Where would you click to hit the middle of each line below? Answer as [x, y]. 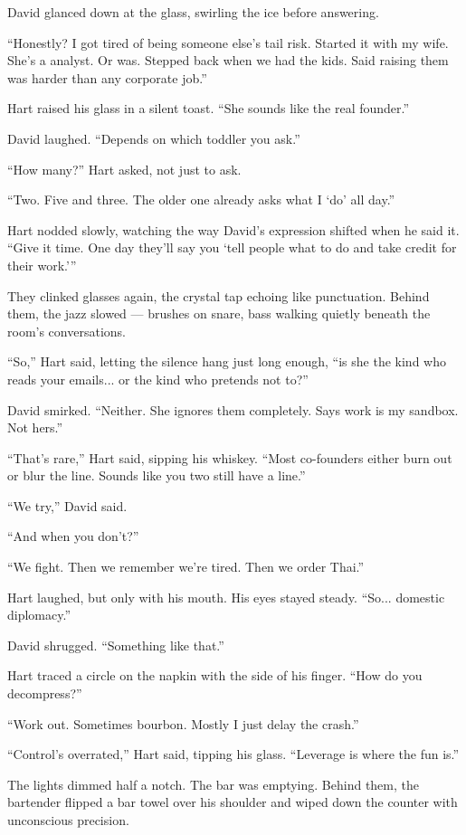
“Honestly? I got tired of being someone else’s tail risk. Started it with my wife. [228, 42]
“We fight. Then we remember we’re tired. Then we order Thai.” [186, 567]
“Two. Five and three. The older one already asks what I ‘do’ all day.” [201, 199]
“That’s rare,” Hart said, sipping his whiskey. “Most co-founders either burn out [230, 457]
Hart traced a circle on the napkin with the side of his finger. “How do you [215, 675]
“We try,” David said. [67, 505]
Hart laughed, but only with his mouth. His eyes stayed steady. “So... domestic [226, 597]
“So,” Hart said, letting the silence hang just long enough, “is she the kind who [227, 361]
